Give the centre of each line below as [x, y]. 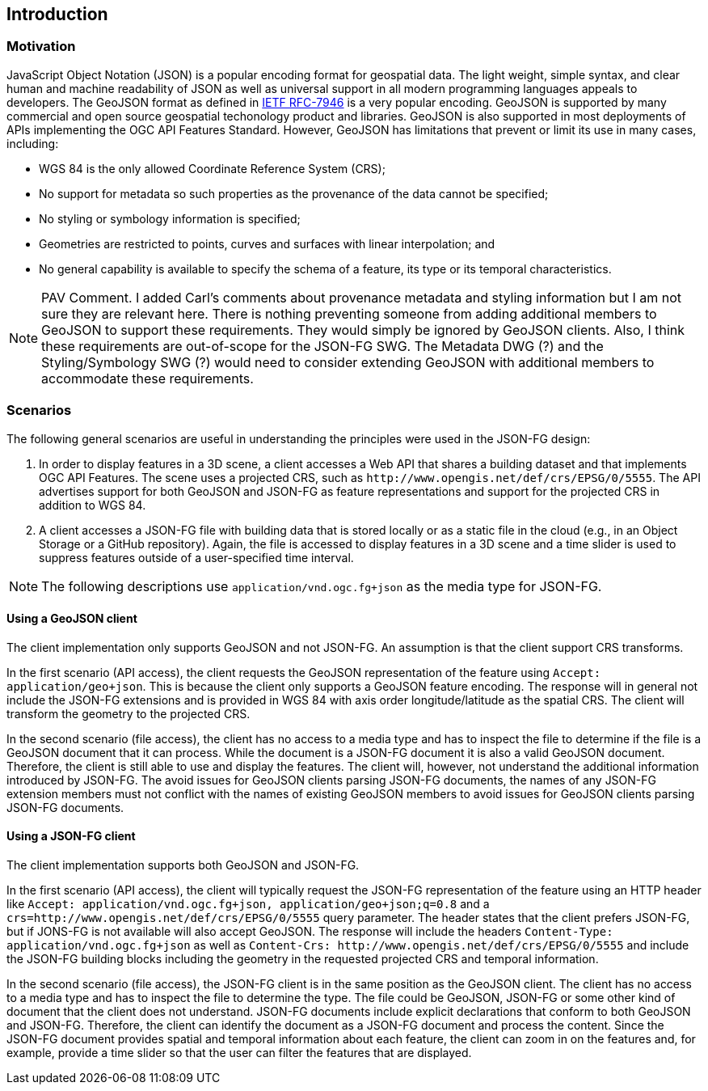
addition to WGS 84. [93, 505]
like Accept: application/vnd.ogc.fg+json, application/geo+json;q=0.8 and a [248, 903]
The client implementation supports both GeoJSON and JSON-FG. [183, 865]
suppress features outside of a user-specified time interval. [196, 557]
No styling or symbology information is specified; [170, 218]
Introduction [57, 14]
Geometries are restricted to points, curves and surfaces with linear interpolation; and [267, 243]
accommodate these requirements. [147, 378]
